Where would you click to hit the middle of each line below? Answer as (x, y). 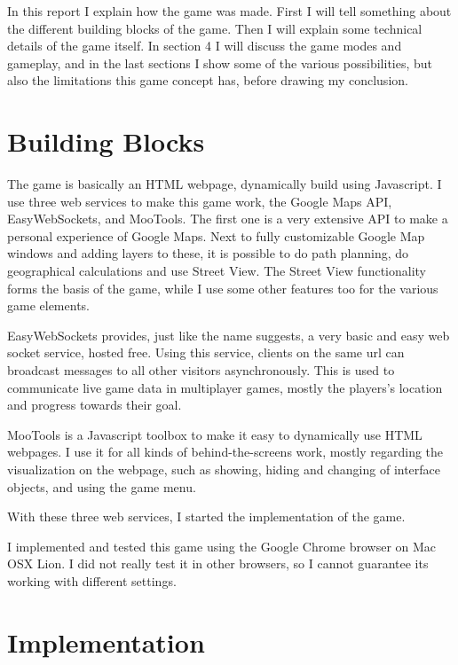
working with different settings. (92, 580)
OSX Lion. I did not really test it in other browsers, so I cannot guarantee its (218, 563)
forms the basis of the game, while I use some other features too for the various (223, 288)
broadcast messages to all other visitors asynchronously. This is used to (201, 370)
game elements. (48, 305)
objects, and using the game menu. (102, 486)
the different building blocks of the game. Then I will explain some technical (215, 28)
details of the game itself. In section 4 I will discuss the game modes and (205, 46)
